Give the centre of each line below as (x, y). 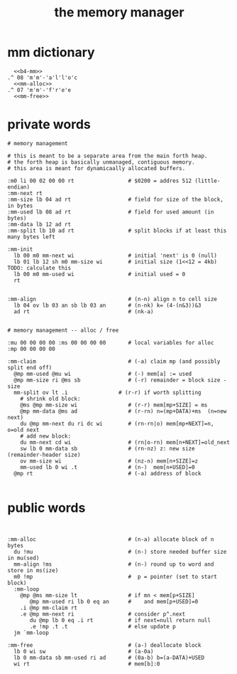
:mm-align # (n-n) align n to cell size (112, 299)
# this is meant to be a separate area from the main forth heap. (108, 156)
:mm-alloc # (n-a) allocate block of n (111, 539)
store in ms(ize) (33, 570)
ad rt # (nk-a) (84, 311)
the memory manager (119, 12)
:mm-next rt (25, 193)
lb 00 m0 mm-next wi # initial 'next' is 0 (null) (116, 256)
